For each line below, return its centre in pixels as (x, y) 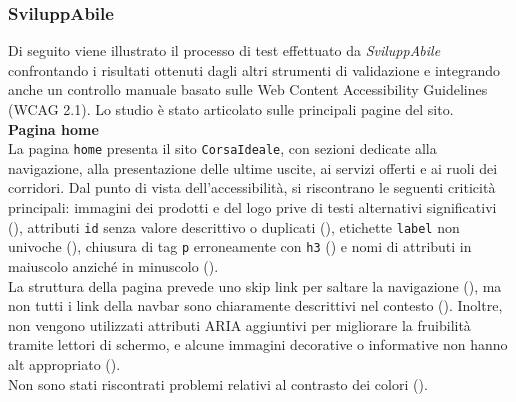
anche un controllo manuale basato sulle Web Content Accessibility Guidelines (248, 89)
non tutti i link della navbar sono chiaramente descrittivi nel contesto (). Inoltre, (255, 305)
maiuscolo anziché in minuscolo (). (113, 265)
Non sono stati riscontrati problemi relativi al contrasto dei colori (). (218, 383)
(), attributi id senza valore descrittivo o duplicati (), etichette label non (234, 226)
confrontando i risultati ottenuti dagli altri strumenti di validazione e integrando (254, 69)
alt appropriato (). (64, 363)
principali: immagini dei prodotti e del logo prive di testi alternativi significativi (252, 207)
